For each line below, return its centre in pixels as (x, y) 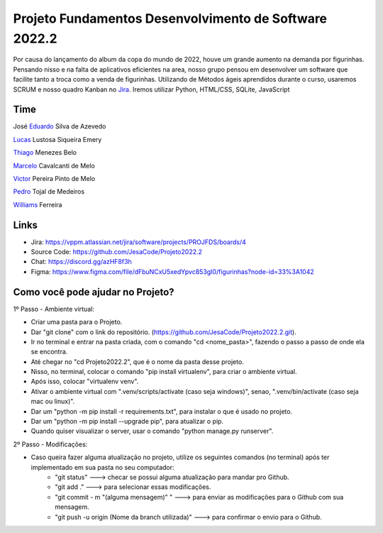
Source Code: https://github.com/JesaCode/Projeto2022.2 (116, 252)
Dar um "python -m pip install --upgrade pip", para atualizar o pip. (127, 422)
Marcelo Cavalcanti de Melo (54, 165)
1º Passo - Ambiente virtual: (54, 309)
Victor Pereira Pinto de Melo (54, 178)
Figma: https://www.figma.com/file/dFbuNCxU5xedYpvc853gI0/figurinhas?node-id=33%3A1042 (173, 271)
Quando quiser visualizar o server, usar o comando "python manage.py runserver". (152, 431)
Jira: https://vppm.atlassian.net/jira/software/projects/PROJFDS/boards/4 (138, 242)
